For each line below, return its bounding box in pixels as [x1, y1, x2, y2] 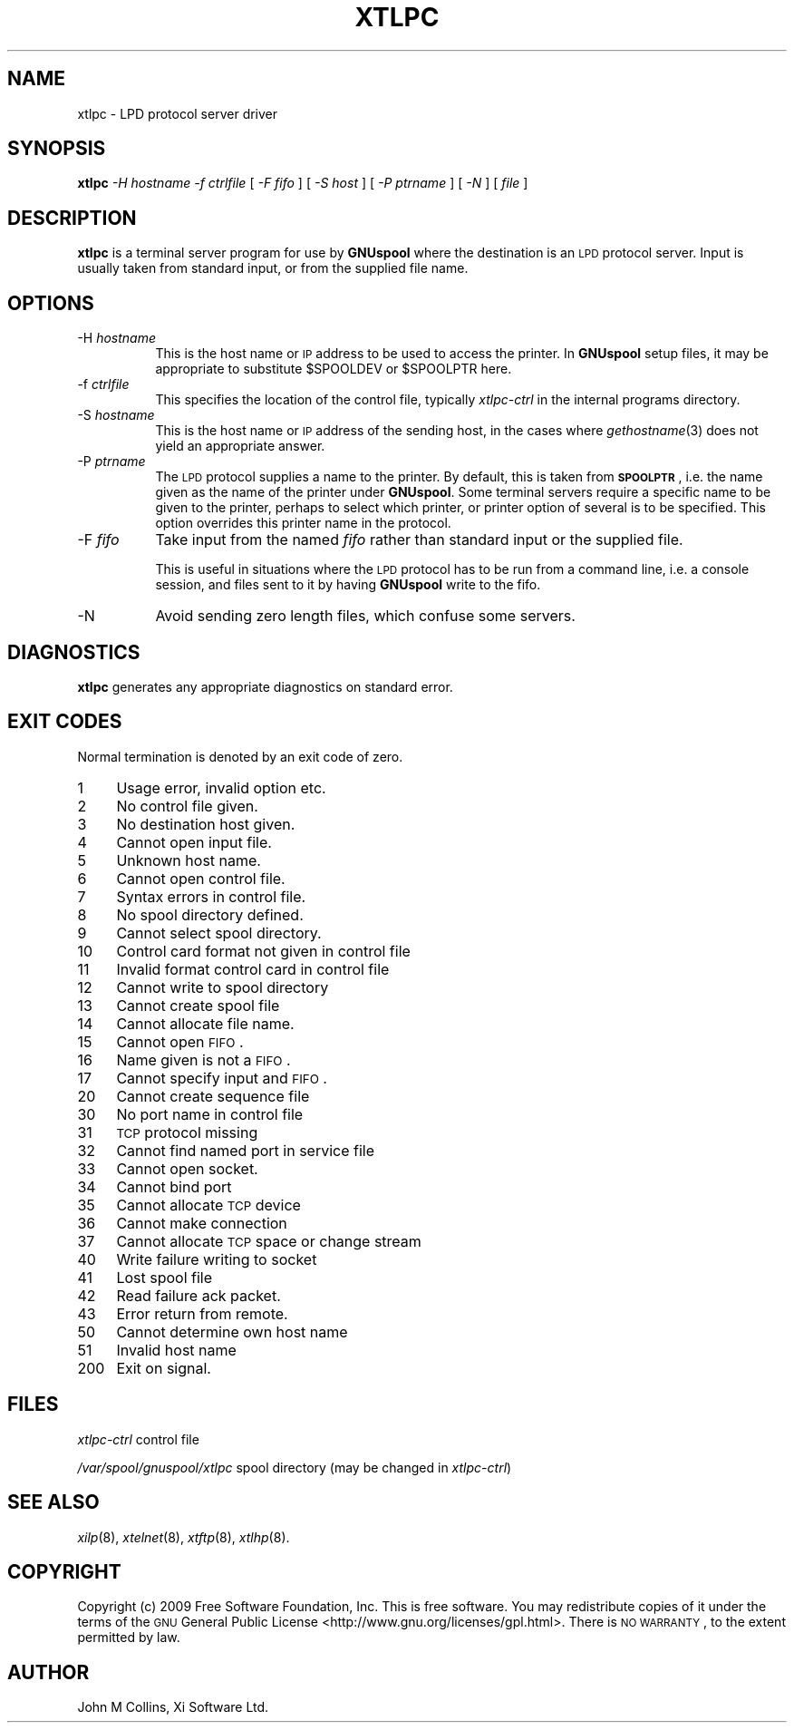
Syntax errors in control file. [116, 887, 306, 906]
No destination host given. [116, 814, 295, 833]
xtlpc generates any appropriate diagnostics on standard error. [77, 678, 453, 695]
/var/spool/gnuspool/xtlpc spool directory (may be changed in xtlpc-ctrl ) [77, 1459, 512, 1475]
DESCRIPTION [7, 206, 137, 229]
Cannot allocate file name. [116, 1014, 295, 1033]
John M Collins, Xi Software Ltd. [77, 1699, 269, 1715]
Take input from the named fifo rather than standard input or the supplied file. [155, 530, 683, 549]
